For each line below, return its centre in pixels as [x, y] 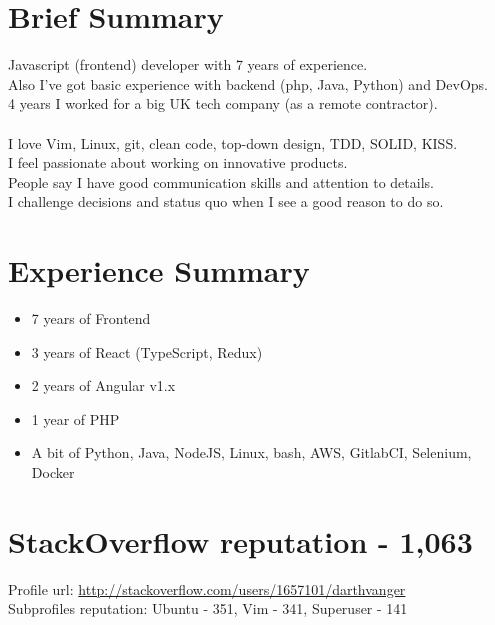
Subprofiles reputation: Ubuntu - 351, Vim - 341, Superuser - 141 [208, 608]
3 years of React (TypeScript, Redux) [147, 351]
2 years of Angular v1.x [103, 385]
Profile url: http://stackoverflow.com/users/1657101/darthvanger [207, 588]
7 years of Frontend [91, 318]
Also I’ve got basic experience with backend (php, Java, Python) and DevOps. [248, 83]
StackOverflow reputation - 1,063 [240, 540]
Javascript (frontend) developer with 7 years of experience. [188, 64]
